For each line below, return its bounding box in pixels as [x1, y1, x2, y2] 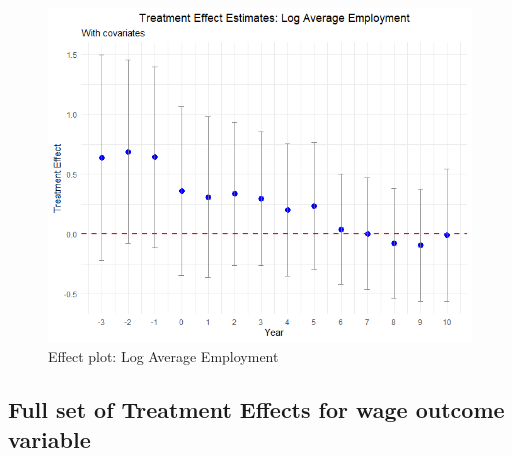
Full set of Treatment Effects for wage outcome [8, 394, 505, 425]
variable [8, 423, 91, 454]
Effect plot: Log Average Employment [48, 345, 279, 366]
